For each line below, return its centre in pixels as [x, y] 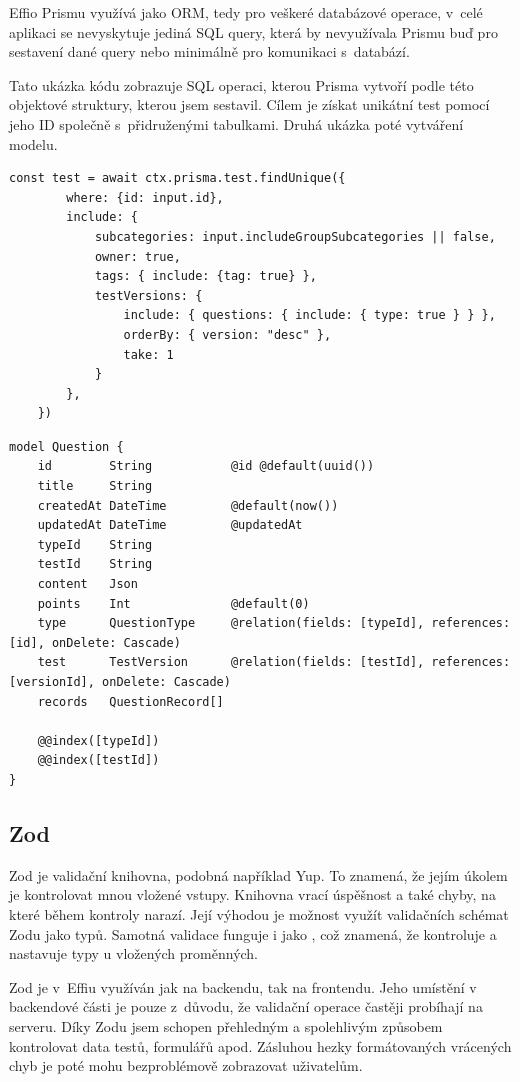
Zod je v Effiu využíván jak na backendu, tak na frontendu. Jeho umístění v [243, 986]
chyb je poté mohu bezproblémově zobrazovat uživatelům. [186, 1065]
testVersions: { [148, 295]
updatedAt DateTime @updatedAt [170, 525]
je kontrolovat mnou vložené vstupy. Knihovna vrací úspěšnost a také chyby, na [252, 894]
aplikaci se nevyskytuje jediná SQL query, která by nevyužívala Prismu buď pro [253, 31]
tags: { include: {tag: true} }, [205, 276]
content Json [87, 584]
